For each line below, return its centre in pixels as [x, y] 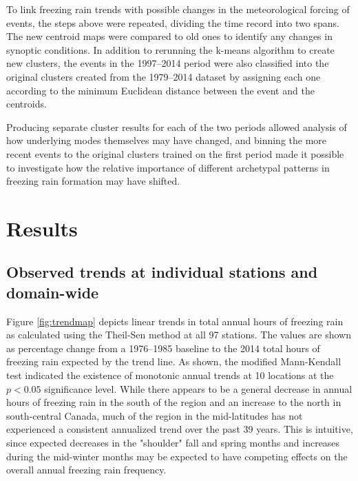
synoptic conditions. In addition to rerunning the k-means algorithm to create [170, 49]
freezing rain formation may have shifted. [93, 181]
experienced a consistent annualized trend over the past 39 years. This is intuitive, [180, 429]
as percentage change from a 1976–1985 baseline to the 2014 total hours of [163, 348]
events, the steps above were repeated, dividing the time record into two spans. [173, 22]
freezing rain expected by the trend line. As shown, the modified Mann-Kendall [174, 361]
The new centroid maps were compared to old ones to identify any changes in [169, 36]
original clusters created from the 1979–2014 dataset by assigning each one [164, 76]
